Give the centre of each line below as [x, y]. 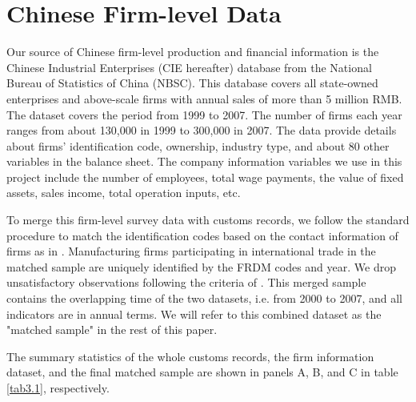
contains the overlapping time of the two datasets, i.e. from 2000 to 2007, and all [204, 298]
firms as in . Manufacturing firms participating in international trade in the [191, 251]
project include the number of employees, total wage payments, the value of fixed [205, 177]
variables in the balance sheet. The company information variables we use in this [204, 161]
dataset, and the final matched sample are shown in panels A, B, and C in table [202, 372]
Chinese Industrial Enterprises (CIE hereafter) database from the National [189, 67]
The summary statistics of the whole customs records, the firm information [190, 356]
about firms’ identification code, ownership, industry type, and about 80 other [198, 145]
